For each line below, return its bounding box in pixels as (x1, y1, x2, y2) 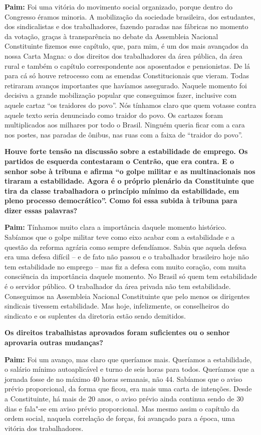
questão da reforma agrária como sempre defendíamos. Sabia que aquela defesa (5, 241, 246, 252)
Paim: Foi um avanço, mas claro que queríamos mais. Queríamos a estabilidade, (5, 354, 252, 364)
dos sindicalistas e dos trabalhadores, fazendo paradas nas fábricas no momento (5, 21, 248, 32)
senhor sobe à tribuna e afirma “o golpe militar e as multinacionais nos (5, 166, 255, 176)
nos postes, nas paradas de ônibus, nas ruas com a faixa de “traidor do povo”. (5, 129, 243, 139)
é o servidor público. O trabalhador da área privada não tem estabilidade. (5, 281, 231, 292)
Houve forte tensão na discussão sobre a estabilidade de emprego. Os (5, 146, 248, 157)
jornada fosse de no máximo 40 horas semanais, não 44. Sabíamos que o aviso (5, 373, 242, 384)
